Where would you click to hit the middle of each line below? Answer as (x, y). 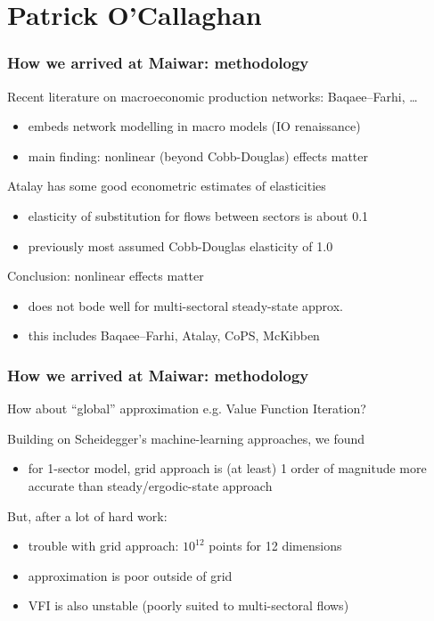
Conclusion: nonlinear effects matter (106, 276)
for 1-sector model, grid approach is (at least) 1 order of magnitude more (227, 468)
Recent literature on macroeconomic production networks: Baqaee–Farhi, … (213, 96)
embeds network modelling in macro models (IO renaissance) (194, 126)
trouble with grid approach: (103, 546)
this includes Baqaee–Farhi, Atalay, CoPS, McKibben (174, 335)
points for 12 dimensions (275, 546)
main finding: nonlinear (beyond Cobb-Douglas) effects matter (198, 155)
